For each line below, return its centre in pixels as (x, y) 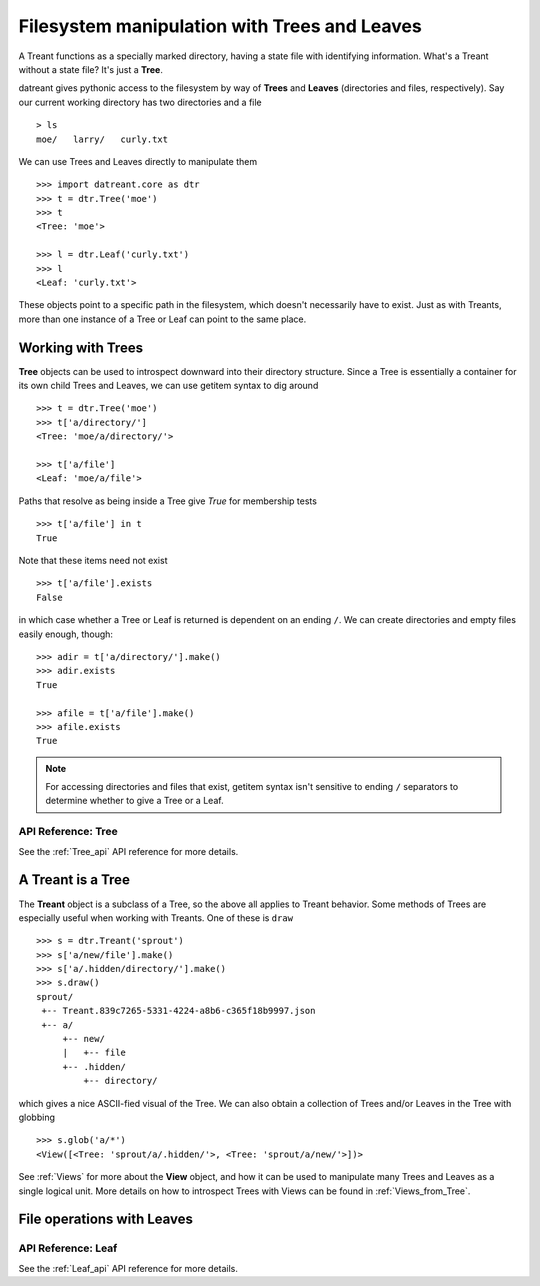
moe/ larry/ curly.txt (102, 139)
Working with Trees (81, 347)
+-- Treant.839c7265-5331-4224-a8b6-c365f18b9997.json (178, 1011)
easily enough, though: (66, 634)
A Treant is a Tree (74, 880)
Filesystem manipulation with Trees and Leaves (220, 26)
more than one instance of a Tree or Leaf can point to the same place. (162, 319)
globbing (36, 1117)
